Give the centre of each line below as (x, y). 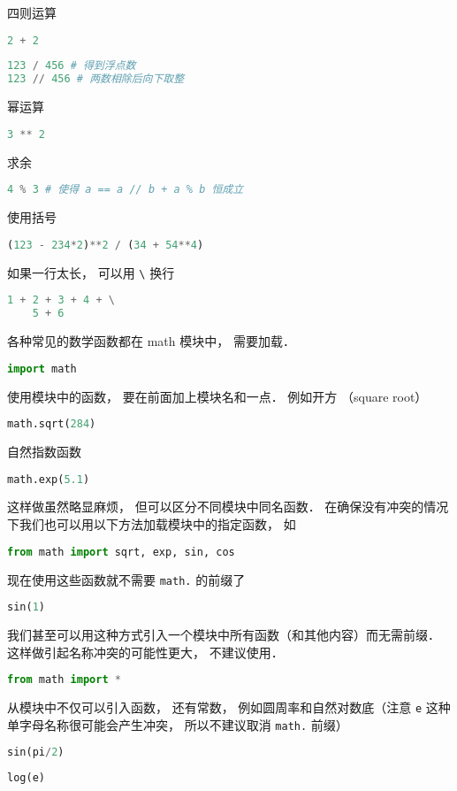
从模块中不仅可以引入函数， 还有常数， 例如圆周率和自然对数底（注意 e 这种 (229, 707)
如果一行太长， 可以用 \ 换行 (91, 272)
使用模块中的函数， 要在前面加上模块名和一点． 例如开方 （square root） (217, 396)
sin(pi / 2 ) (36, 753)
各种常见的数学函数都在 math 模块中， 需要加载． (151, 341)
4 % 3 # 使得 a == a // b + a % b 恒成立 (126, 190)
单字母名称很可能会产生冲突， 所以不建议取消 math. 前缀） (178, 724)
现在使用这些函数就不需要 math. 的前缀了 (126, 579)
